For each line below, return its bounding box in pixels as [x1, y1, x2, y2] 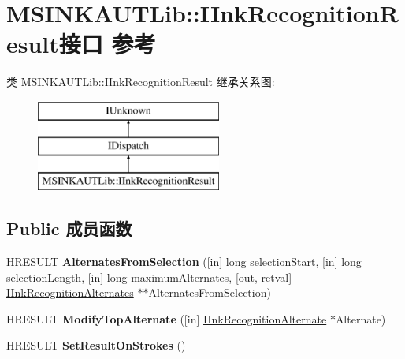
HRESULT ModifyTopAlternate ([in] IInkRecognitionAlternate [6, 310, 327, 327]
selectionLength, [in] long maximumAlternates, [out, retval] [6, 268, 292, 285]
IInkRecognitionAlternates [6, 284, 134, 301]
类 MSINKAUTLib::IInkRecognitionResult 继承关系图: [6, 73, 275, 90]
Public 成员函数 [6, 216, 132, 241]
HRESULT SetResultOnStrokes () [6, 337, 186, 353]
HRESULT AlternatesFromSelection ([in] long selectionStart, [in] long [6, 253, 362, 270]
